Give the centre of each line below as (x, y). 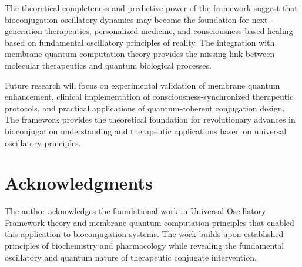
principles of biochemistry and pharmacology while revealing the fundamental (145, 246)
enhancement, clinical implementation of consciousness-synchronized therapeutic (149, 97)
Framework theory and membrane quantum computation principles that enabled (150, 222)
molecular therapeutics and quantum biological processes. (108, 65)
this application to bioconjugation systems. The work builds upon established (144, 234)
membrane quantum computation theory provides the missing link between (140, 54)
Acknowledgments (79, 183)
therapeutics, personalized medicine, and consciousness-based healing (169, 31)
